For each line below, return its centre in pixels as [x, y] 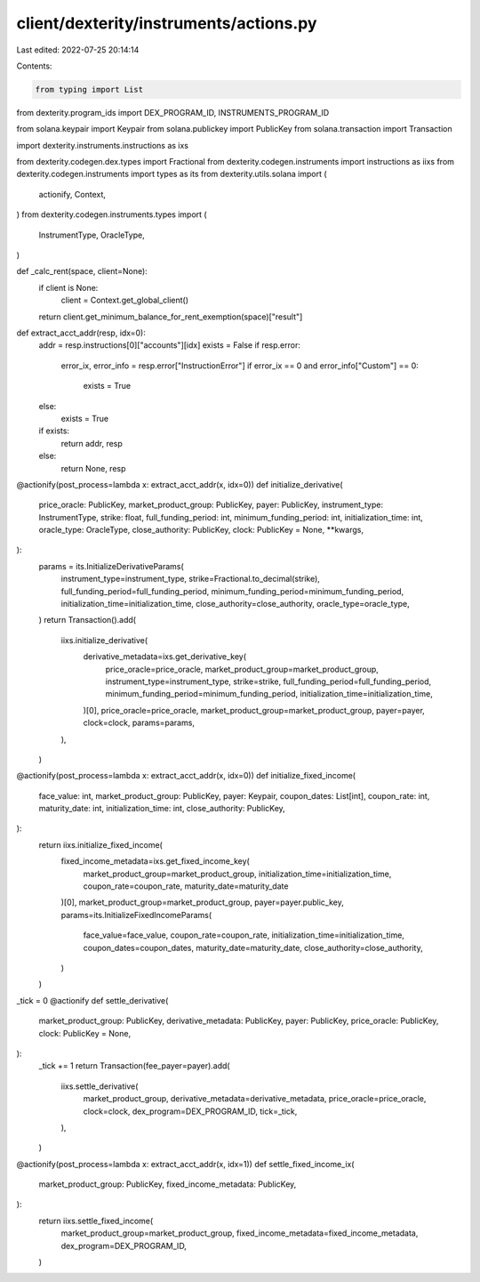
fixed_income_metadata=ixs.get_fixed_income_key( [156, 861]
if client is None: [68, 287]
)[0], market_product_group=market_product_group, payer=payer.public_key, [202, 902]
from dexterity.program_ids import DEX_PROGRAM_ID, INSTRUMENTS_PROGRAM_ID [173, 112]
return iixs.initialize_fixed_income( [101, 844]
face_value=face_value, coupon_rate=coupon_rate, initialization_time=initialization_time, [244, 935]
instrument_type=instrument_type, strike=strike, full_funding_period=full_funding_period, [268, 681]
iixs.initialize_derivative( [104, 640]
